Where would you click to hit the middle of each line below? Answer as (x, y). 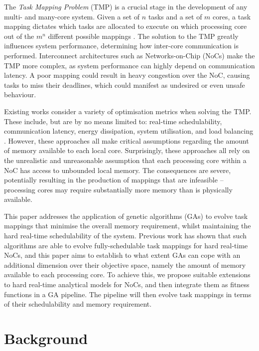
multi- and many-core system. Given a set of (72, 16)
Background (46, 338)
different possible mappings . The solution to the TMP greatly (143, 36)
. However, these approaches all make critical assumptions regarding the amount (127, 140)
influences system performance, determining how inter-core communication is (122, 46)
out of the (19, 36)
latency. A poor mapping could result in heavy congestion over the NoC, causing (127, 75)
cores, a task (232, 16)
